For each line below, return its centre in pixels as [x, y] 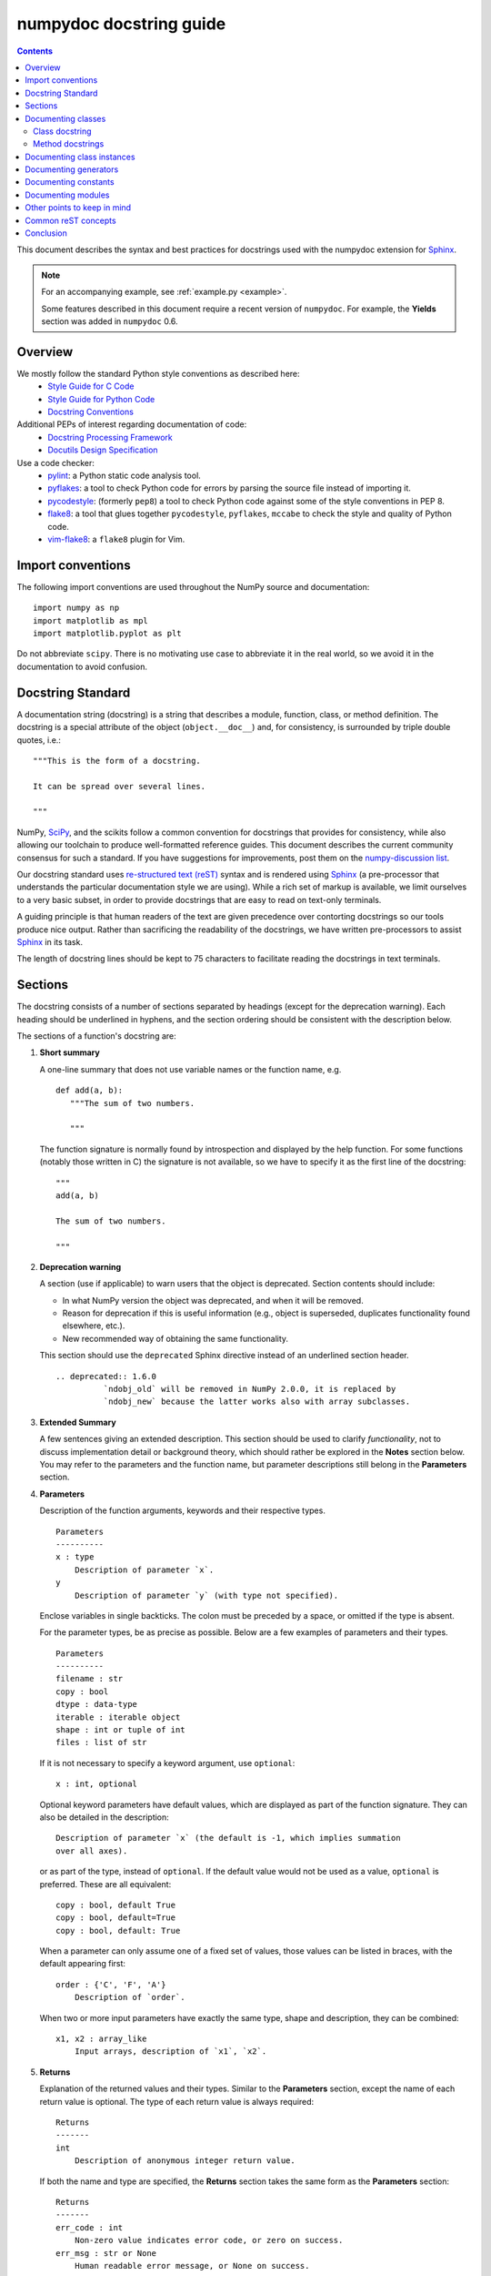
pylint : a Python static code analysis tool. [125, 475]
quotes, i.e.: [39, 740]
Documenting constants [70, 182]
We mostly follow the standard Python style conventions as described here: [158, 373]
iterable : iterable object [118, 1717]
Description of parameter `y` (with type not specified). [206, 1595]
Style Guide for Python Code [101, 399]
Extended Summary [78, 1422]
